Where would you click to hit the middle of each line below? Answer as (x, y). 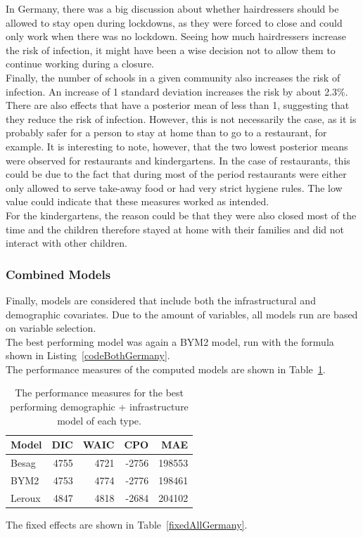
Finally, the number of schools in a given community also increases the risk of (173, 77)
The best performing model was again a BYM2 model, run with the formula (170, 341)
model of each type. (99, 420)
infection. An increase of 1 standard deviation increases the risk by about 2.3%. (177, 91)
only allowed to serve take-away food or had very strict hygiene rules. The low (174, 187)
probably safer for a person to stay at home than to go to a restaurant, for (166, 132)
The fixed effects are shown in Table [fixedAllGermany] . (127, 524)
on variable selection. (51, 328)
